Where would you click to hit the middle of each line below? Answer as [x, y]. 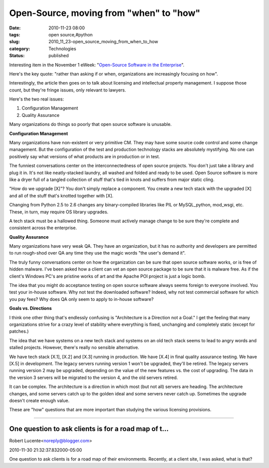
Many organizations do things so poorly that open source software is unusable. [90, 124]
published [59, 56]
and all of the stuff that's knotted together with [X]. [61, 195]
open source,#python [71, 34]
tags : [15, 34]
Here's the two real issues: [37, 99]
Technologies [63, 48]
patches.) [19, 331]
